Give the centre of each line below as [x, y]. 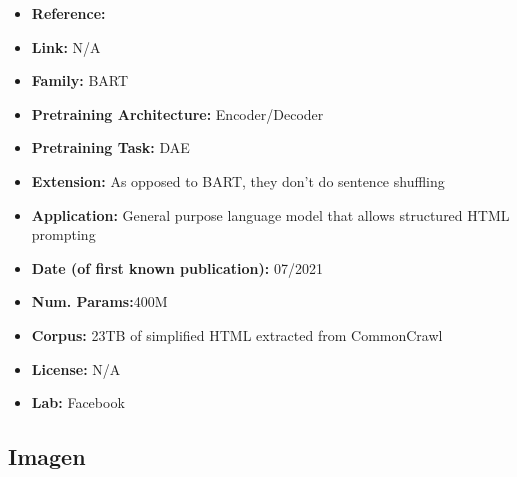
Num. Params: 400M [99, 301]
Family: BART [80, 80]
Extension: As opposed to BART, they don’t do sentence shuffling [238, 180]
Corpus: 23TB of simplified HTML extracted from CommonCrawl [237, 334]
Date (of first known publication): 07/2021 [177, 267]
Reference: [68, 13]
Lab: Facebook [78, 402]
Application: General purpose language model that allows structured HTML [270, 214]
